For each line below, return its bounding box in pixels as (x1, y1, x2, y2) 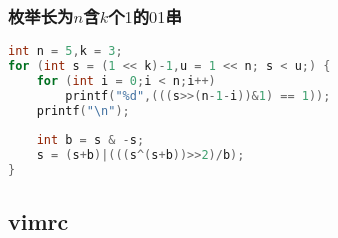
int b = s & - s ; (36, 133, 145, 148)
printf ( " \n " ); (36, 103, 130, 118)
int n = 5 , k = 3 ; (8, 44, 123, 59)
